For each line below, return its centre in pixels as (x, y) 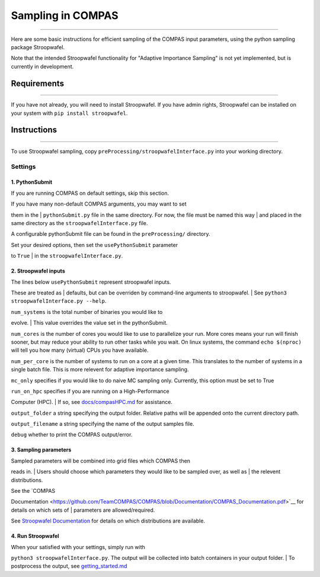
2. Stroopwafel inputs (38, 271)
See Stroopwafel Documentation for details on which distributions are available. (108, 521)
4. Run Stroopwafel (35, 536)
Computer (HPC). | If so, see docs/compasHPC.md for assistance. (92, 402)
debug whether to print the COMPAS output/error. (72, 435)
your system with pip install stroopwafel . (69, 113)
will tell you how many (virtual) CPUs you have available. (80, 350)
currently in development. (42, 66)
